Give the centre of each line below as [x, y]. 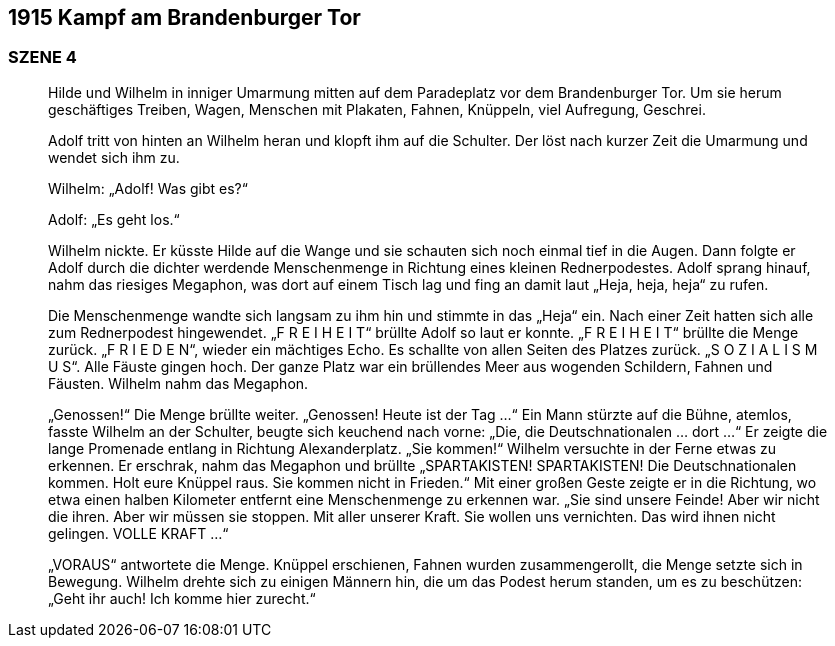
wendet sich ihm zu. [114, 157]
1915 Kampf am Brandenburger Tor [184, 17]
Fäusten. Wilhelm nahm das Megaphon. [178, 383]
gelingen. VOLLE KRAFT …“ [138, 533]
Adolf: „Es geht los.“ [114, 219]
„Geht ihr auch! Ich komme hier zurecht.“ [182, 598]
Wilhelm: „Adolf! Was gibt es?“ [148, 188]
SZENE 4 [42, 57]
